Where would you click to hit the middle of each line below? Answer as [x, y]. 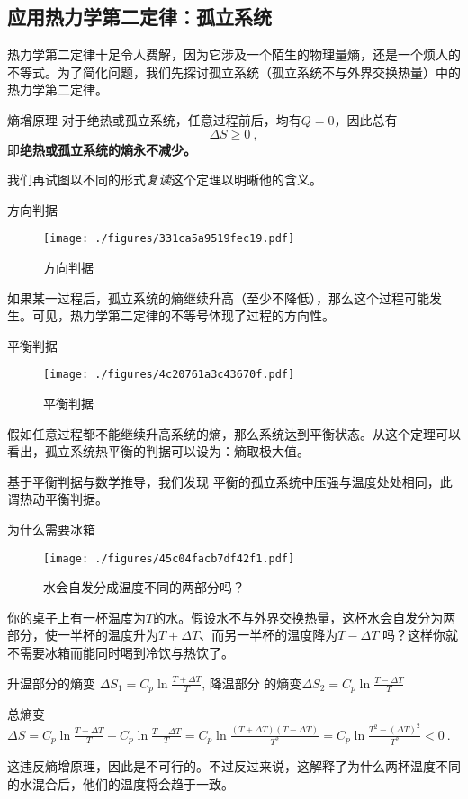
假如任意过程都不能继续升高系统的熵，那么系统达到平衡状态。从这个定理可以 [234, 433]
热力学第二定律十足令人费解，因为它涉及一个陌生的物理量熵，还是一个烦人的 [234, 54]
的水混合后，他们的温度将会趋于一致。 [121, 784]
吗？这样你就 [421, 635]
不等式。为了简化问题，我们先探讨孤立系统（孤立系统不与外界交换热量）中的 [234, 72]
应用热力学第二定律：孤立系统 [139, 17]
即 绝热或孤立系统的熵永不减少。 [102, 149]
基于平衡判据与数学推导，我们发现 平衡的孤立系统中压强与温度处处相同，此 [230, 481]
